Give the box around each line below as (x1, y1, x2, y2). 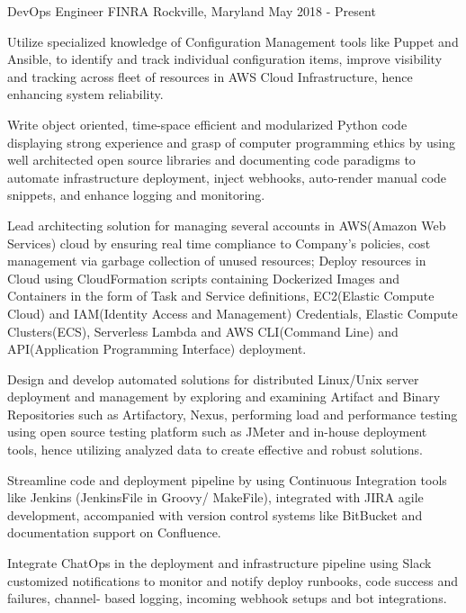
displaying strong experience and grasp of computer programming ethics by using (7, 132, 456, 151)
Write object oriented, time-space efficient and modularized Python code (7, 114, 408, 133)
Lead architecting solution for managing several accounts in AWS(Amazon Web (7, 215, 446, 234)
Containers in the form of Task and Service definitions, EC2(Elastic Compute (7, 286, 435, 305)
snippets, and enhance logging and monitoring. (7, 185, 265, 204)
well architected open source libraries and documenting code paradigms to (7, 150, 416, 169)
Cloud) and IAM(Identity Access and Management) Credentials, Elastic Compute (7, 303, 458, 322)
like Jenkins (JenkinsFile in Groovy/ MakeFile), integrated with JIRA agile (7, 488, 424, 507)
